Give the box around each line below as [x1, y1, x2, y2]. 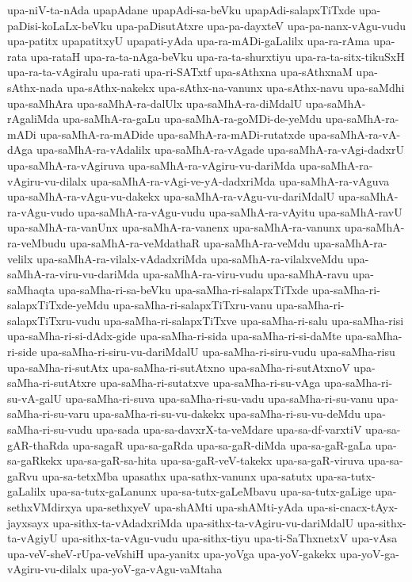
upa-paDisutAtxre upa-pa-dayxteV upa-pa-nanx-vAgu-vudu [116, 17, 406, 33]
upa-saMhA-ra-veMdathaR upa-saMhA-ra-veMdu [70, 234, 311, 251]
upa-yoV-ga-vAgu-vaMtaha [90, 561, 223, 577]
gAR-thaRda [7, 436, 69, 453]
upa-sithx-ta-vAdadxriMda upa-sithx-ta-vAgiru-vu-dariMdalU [52, 514, 354, 530]
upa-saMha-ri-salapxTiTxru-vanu [113, 297, 273, 313]
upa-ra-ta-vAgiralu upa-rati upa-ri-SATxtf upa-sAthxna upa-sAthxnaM [7, 63, 353, 80]
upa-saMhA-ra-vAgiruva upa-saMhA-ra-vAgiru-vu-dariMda [7, 156, 296, 173]
